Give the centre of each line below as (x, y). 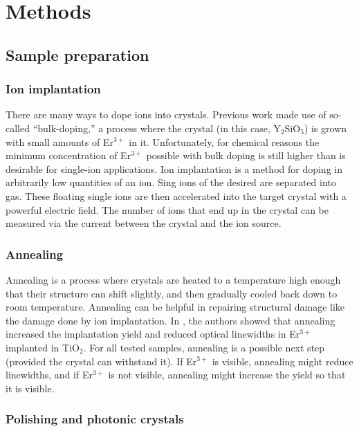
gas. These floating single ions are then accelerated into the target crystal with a (176, 195)
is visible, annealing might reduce (283, 361)
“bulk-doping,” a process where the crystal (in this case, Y (157, 128)
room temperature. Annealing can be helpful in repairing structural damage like (175, 307)
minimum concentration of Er (68, 155)
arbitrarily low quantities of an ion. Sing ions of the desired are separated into (171, 182)
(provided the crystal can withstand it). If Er (101, 361)
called (18, 128)
